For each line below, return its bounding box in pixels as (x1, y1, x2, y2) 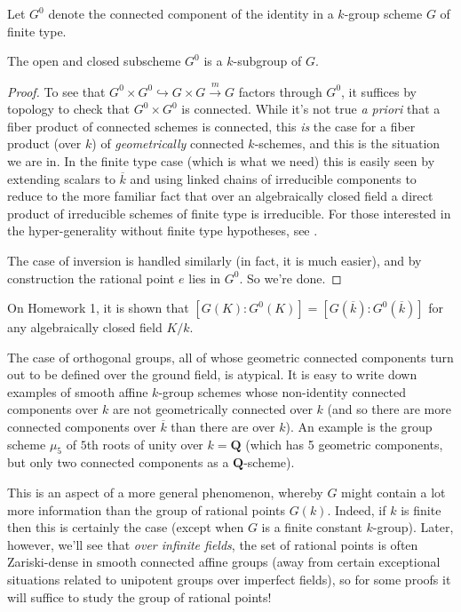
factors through (238, 82, 322, 100)
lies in (188, 268, 221, 287)
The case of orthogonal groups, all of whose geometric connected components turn (7, 347, 454, 366)
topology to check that (7, 99, 131, 118)
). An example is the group (285, 417, 433, 436)
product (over (7, 134, 82, 153)
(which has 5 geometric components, (245, 434, 443, 453)
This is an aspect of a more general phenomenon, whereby (7, 483, 323, 502)
